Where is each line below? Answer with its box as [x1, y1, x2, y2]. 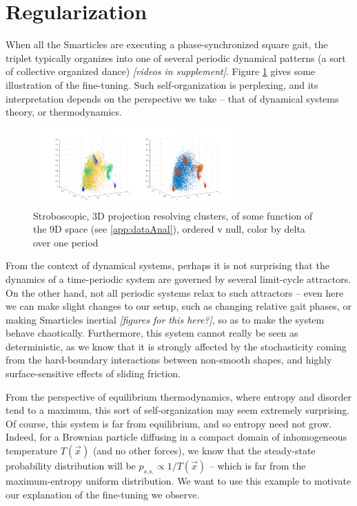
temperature [6, 443, 58, 458]
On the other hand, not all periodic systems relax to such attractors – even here [6, 285, 344, 299]
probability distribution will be [6, 458, 136, 473]
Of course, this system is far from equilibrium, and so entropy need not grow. [6, 416, 332, 430]
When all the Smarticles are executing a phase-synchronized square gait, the [6, 37, 328, 52]
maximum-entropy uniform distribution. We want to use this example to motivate [6, 474, 351, 488]
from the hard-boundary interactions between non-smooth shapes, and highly [6, 352, 332, 367]
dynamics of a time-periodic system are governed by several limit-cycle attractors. [6, 271, 351, 286]
